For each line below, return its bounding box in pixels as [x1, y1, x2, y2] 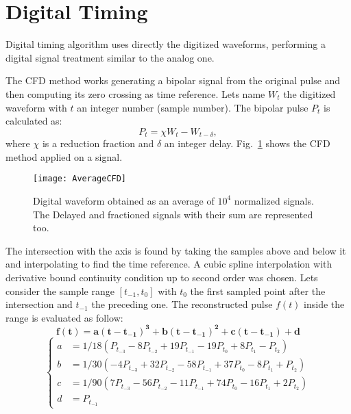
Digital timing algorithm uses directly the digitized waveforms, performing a [5, 37, 326, 51]
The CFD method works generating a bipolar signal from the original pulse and [5, 73, 341, 88]
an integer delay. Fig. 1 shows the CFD [164, 136, 330, 151]
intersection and [5, 297, 73, 311]
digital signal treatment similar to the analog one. [5, 50, 215, 64]
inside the [304, 297, 345, 311]
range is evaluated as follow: [5, 310, 123, 324]
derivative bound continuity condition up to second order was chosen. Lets [5, 270, 318, 284]
